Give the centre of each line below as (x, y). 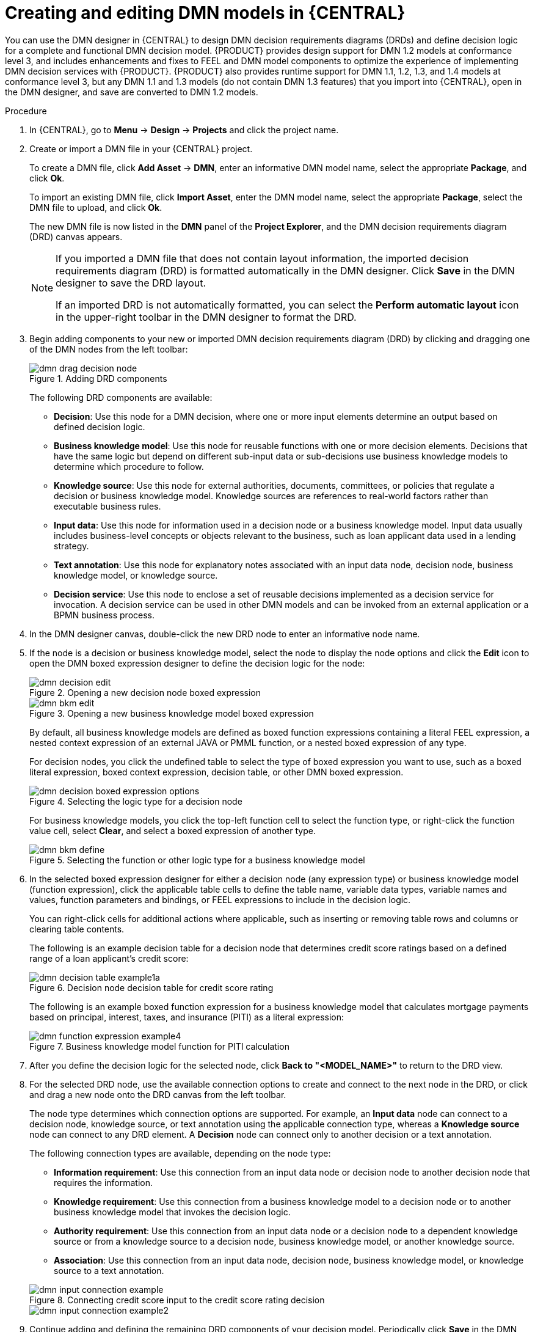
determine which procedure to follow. (129, 466)
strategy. (71, 546)
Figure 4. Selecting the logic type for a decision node (136, 801)
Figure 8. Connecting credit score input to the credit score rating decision (177, 1300)
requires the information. (104, 1182)
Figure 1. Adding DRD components (98, 378)
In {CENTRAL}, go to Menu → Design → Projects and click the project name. (184, 130)
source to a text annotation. (109, 1270)
